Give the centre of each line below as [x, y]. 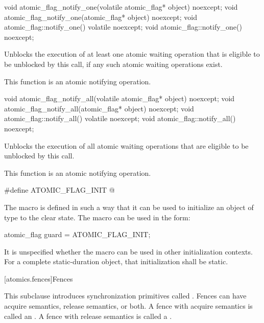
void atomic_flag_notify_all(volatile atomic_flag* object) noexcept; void [119, 98]
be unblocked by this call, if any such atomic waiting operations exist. [113, 64]
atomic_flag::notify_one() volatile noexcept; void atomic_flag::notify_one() [123, 27]
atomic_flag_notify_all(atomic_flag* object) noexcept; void [99, 108]
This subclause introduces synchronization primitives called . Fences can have [125, 296]
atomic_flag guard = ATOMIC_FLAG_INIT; [77, 234]
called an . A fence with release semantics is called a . [88, 316]
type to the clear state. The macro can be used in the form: [97, 217]
